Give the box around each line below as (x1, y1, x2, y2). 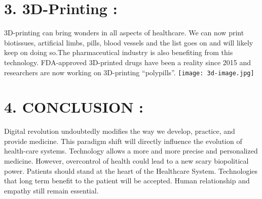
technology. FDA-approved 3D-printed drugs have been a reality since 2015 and (4, 57, 251, 67)
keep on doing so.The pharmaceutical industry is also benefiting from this (4, 47, 233, 58)
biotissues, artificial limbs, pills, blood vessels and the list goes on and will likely (4, 37, 253, 47)
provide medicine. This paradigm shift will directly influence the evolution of (4, 135, 242, 146)
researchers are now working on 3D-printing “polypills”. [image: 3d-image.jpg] (4, 67, 254, 77)
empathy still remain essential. (4, 185, 99, 195)
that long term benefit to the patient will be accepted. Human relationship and (4, 175, 250, 186)
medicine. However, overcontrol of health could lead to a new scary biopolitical (4, 156, 249, 166)
